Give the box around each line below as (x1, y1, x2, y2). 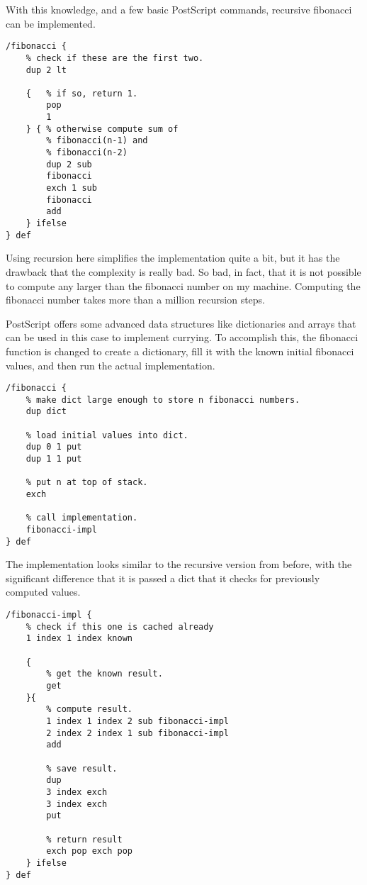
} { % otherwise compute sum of (26, 123, 179, 134)
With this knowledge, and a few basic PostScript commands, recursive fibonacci (6, 2, 352, 16)
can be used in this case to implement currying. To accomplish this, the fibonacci (6, 330, 358, 345)
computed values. (6, 584, 81, 599)
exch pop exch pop (46, 846, 132, 857)
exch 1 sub (46, 183, 97, 194)
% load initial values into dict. (26, 430, 188, 440)
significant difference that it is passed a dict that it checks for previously (6, 570, 320, 585)
